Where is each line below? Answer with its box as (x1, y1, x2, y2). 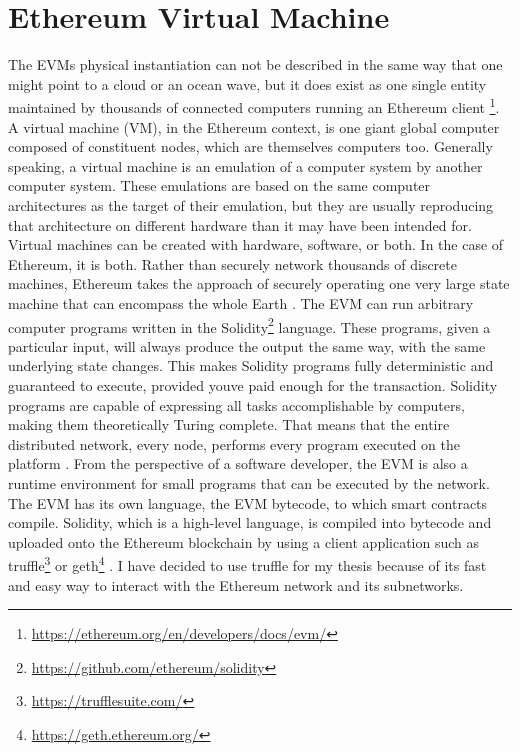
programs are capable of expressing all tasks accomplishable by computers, (8, 394, 465, 415)
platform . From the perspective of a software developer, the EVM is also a (8, 453, 468, 474)
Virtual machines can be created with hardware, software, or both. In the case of (8, 234, 504, 255)
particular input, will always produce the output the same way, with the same (8, 335, 486, 356)
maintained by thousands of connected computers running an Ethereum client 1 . (8, 94, 500, 117)
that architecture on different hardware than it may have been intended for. (8, 214, 472, 235)
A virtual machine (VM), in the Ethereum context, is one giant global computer (8, 116, 500, 137)
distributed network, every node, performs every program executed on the (8, 433, 460, 454)
